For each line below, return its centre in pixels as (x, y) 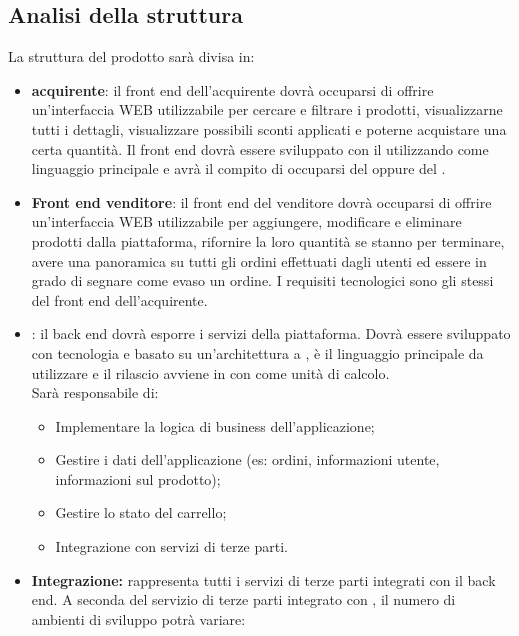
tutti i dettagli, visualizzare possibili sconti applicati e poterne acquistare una (269, 128)
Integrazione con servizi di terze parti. (171, 546)
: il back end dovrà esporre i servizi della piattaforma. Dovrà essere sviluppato (271, 333)
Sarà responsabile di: (95, 392)
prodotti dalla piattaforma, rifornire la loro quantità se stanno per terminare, (268, 240)
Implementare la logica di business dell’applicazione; (215, 425)
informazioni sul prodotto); (138, 478)
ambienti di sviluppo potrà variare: (138, 618)
